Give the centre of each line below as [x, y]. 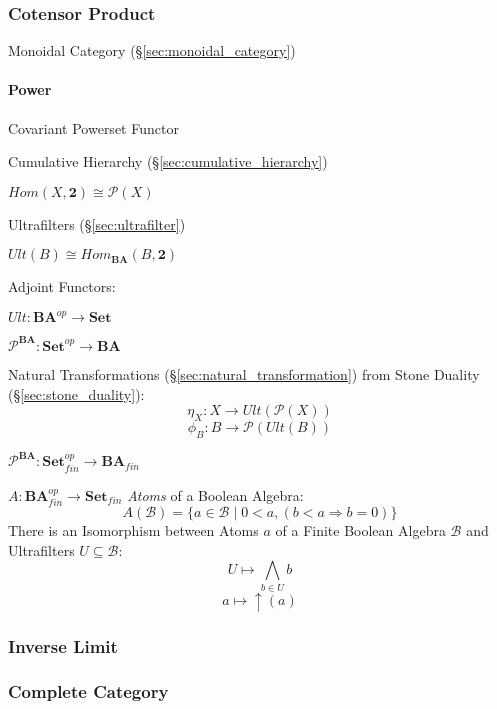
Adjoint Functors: [62, 286]
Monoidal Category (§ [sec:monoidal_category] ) [152, 50]
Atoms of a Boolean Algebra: [215, 494]
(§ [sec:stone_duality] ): [76, 393]
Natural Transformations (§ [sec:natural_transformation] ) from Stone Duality [244, 373]
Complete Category [88, 691]
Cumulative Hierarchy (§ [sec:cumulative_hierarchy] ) [168, 161]
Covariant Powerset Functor [93, 127]
